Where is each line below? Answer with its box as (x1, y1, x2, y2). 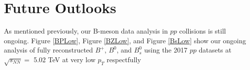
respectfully (107, 54, 141, 64)
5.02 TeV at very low (34, 54, 96, 64)
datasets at (198, 45, 232, 55)
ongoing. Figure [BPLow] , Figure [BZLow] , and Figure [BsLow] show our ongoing (4, 35, 246, 45)
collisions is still (179, 26, 226, 36)
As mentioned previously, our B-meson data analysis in (4, 26, 168, 36)
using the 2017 (144, 45, 188, 55)
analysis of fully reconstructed (4, 45, 93, 55)
